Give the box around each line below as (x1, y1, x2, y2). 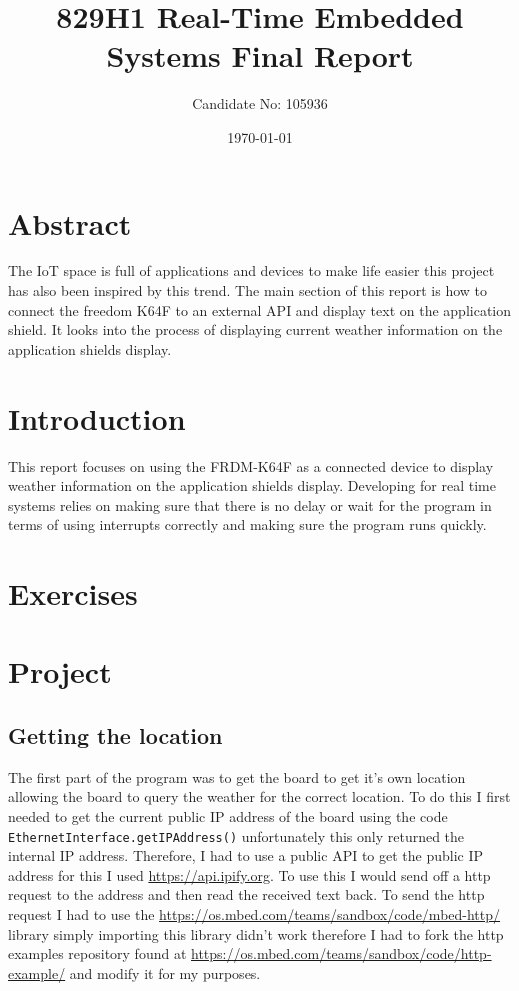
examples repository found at (8, 943, 187, 964)
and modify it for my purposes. (69, 962, 261, 983)
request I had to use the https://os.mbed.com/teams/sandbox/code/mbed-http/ (8, 904, 501, 925)
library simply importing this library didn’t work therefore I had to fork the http (8, 923, 504, 944)
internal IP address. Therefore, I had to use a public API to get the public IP (8, 845, 484, 866)
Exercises (8, 573, 138, 614)
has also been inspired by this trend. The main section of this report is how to (8, 280, 488, 301)
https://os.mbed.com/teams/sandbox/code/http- (191, 943, 492, 964)
